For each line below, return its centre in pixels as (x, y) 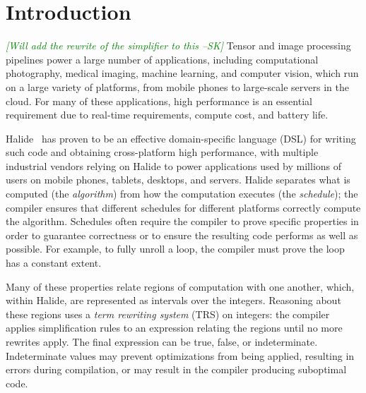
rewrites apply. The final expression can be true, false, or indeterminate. (162, 341)
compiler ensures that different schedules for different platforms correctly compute (183, 207)
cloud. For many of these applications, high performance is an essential (159, 101)
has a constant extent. (54, 263)
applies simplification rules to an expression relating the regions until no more (174, 328)
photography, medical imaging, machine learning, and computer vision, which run (182, 73)
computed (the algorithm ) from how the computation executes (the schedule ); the (182, 194)
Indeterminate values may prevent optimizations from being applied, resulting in (180, 355)
